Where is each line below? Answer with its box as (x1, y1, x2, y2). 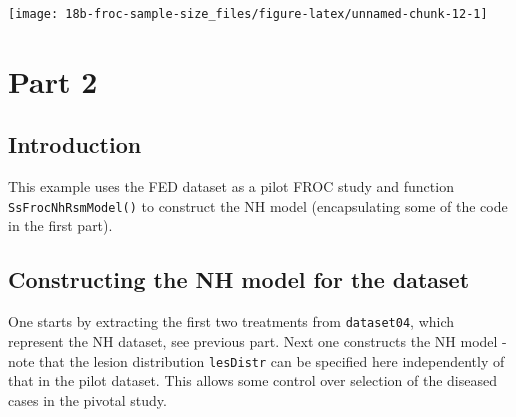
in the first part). (8, 215, 113, 236)
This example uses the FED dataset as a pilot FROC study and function (8, 176, 454, 197)
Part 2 (8, 60, 98, 101)
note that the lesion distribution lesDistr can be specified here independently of (8, 350, 505, 371)
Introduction (8, 129, 142, 160)
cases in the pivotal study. (8, 389, 167, 410)
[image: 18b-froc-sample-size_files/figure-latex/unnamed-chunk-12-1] (8, 7, 488, 21)
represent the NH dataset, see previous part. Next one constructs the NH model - (8, 330, 507, 351)
